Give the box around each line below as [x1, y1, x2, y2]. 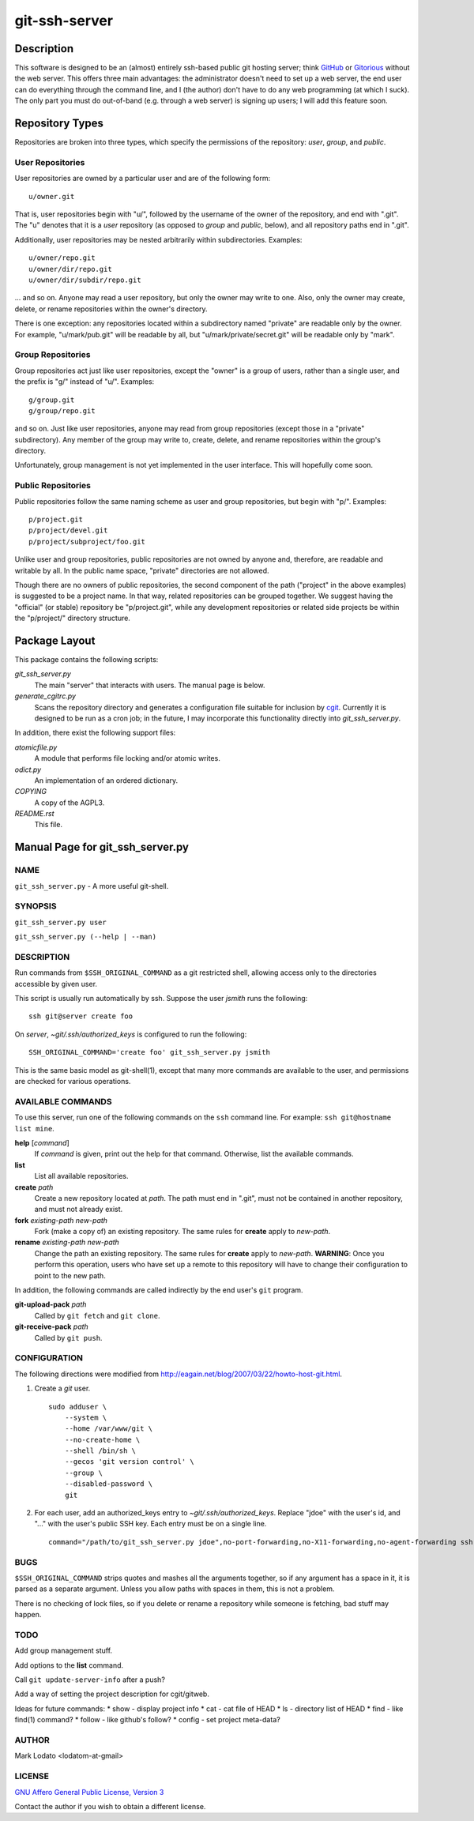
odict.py [14, 765, 42, 774]
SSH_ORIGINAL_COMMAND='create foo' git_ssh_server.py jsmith [28, 1048, 270, 1057]
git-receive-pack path [14, 1322, 88, 1331]
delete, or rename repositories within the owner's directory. [14, 304, 209, 314]
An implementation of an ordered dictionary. [34, 775, 179, 785]
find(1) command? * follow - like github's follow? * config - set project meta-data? [14, 1715, 280, 1725]
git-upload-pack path [14, 1300, 87, 1309]
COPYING [14, 787, 47, 796]
